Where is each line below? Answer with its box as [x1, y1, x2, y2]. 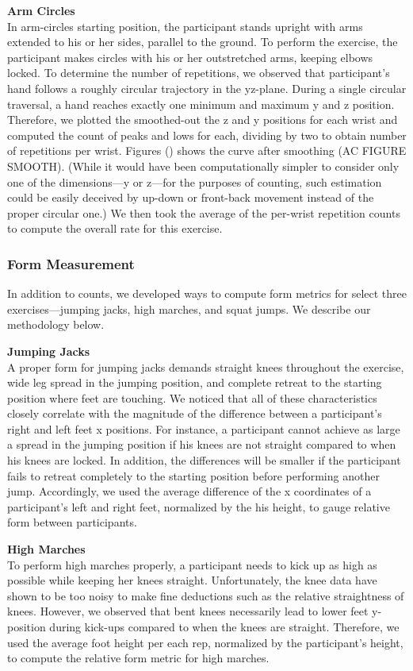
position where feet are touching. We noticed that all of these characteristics [7, 389, 377, 406]
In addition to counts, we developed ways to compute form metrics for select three [7, 285, 407, 302]
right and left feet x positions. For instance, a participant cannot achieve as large [7, 420, 400, 437]
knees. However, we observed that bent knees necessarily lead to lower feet [7, 603, 369, 619]
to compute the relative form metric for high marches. [7, 650, 270, 666]
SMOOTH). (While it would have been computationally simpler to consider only [7, 157, 400, 174]
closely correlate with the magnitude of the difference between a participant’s [7, 405, 382, 422]
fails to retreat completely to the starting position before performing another [7, 467, 380, 484]
